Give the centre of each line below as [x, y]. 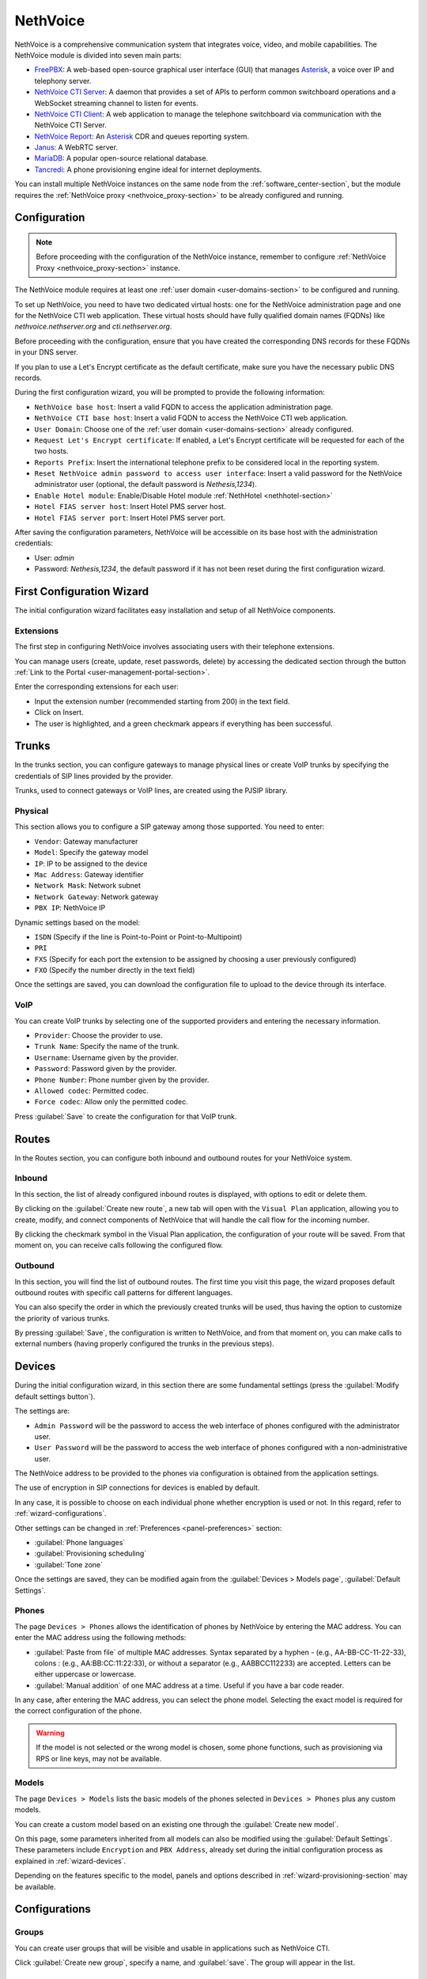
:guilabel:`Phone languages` [80, 1543]
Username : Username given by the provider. [106, 1058]
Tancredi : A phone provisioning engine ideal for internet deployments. [148, 169]
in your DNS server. [46, 352]
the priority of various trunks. [62, 1318]
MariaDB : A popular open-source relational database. [121, 158]
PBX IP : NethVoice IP [70, 908]
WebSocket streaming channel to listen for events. [116, 103]
